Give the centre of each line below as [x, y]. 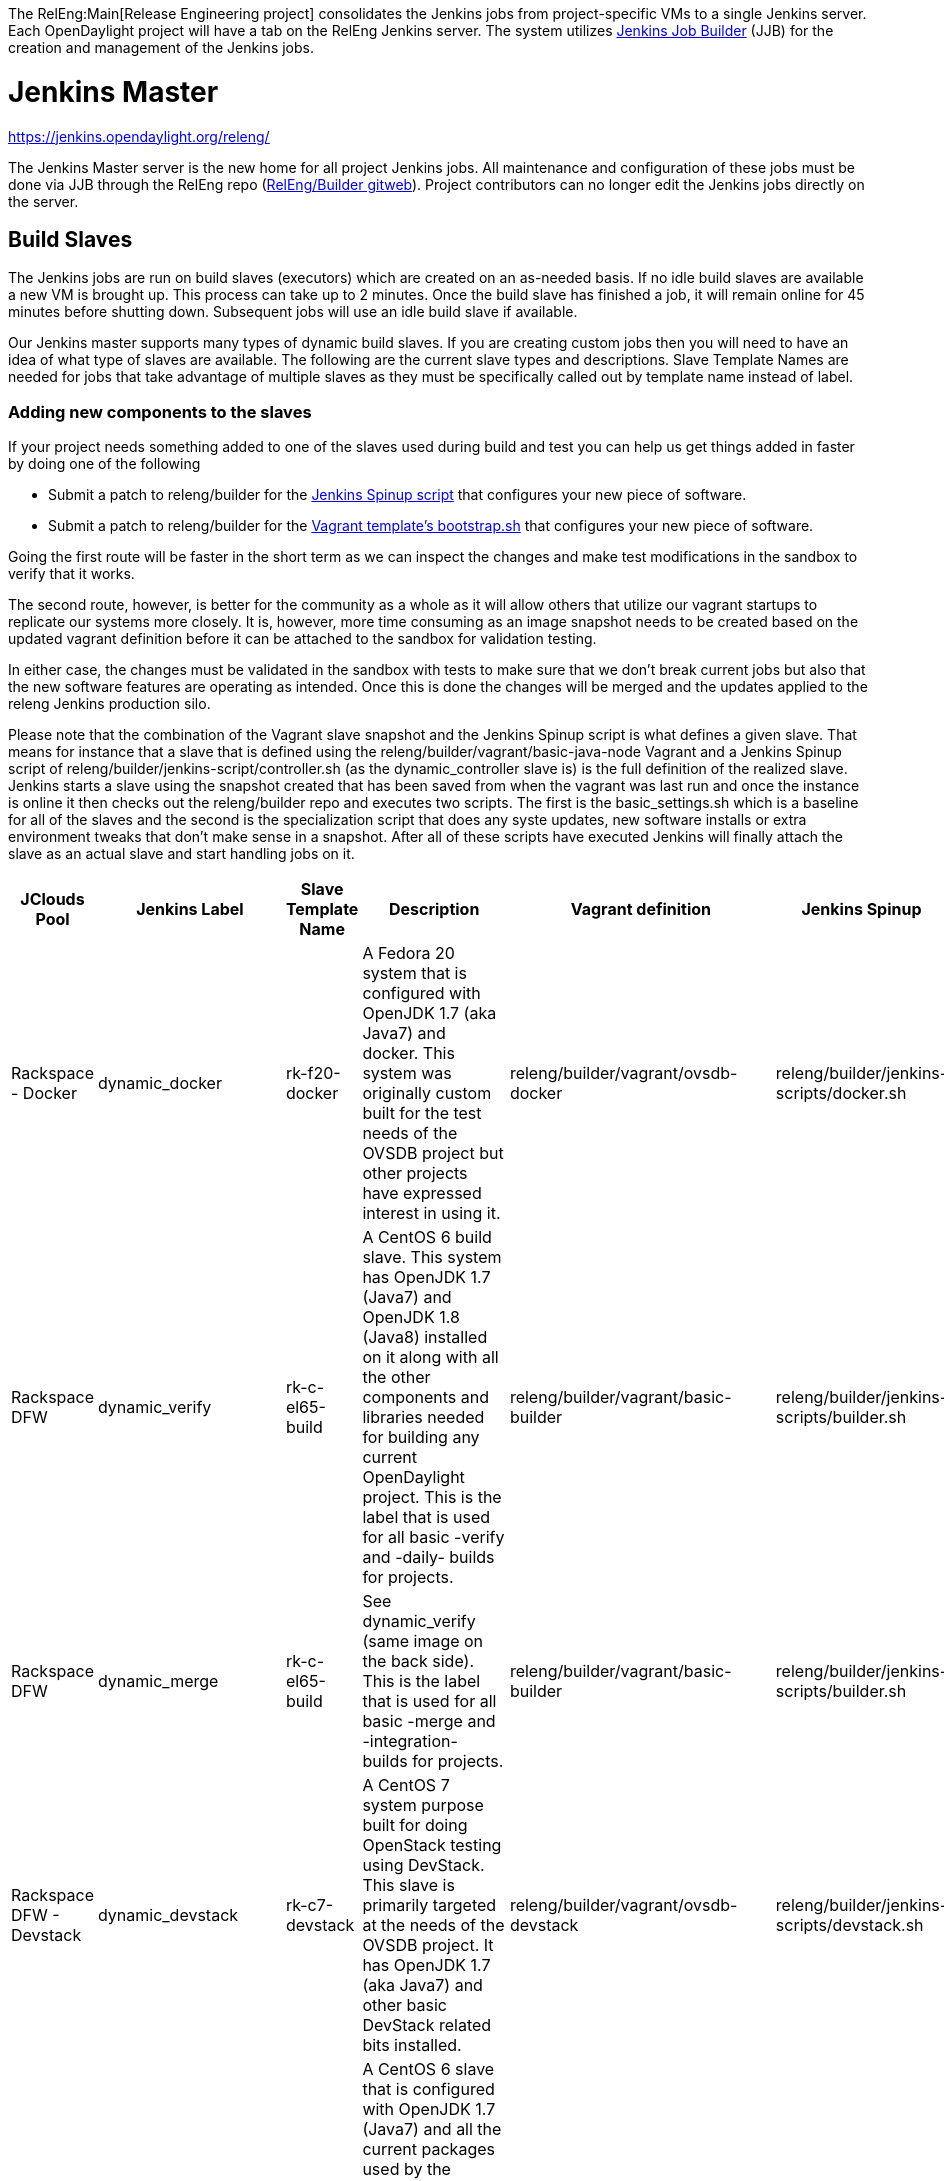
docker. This [408, 1053]
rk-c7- [309, 1905]
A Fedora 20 [408, 953]
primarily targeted [429, 1905]
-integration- [410, 1741]
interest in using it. [431, 1213]
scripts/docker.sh [841, 1093]
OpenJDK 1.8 [411, 1317]
